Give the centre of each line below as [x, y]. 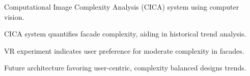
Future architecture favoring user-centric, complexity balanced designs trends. [125, 68]
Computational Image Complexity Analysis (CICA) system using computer [122, 7]
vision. [14, 16]
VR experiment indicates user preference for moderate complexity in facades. [124, 50]
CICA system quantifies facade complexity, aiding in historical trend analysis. [125, 34]
